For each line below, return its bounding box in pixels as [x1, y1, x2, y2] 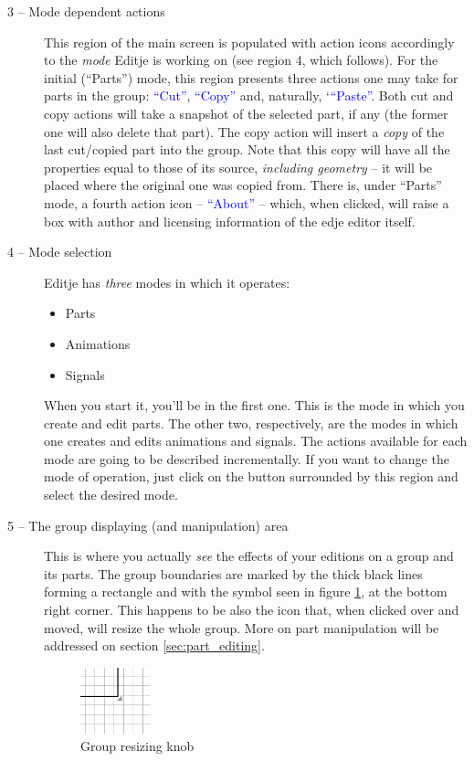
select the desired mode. [44, 485, 178, 504]
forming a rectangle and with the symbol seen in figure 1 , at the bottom [44, 582, 448, 601]
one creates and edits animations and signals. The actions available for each [44, 431, 468, 450]
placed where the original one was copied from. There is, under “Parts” [44, 175, 442, 195]
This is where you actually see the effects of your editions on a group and [44, 546, 454, 565]
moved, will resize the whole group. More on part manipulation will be [44, 618, 439, 637]
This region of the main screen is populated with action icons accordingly [44, 32, 455, 51]
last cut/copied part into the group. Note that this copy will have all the [44, 140, 450, 159]
